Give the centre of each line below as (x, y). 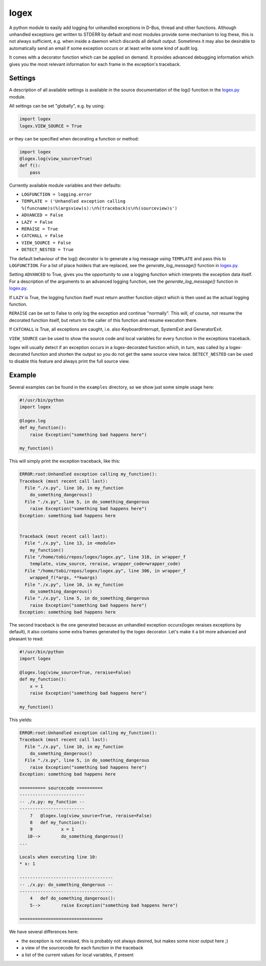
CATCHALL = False (42, 236)
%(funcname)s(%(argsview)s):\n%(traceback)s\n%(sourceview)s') (99, 208)
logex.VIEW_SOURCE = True (51, 126)
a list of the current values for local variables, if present (78, 955)
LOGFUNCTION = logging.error (57, 194)
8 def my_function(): (58, 822)
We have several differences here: (44, 932)
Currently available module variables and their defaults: (65, 185)
